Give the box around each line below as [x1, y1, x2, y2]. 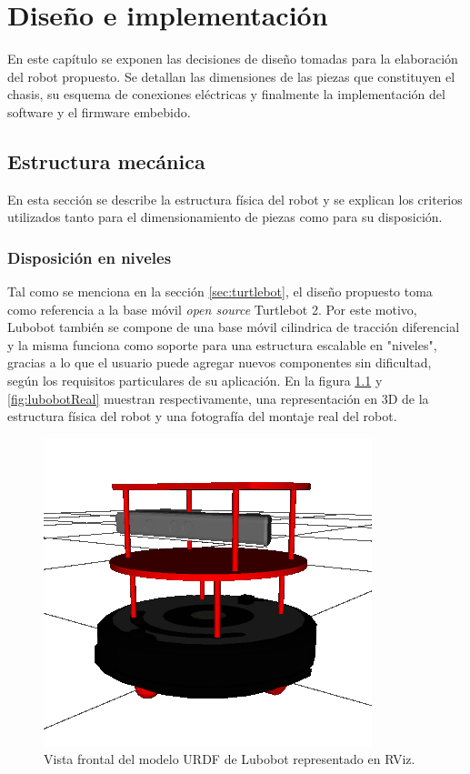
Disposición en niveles [7, 246, 172, 268]
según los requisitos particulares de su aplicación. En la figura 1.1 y [7, 371, 383, 390]
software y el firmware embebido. [7, 102, 191, 121]
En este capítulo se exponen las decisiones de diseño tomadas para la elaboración [7, 49, 458, 68]
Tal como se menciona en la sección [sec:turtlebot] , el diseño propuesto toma [7, 282, 433, 301]
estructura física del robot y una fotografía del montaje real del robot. [7, 407, 397, 426]
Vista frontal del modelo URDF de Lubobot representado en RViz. [44, 749, 415, 769]
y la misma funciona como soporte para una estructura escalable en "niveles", [7, 335, 437, 354]
